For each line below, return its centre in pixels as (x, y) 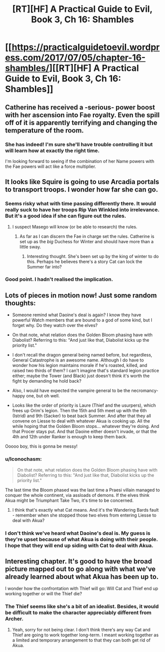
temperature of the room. (45, 130)
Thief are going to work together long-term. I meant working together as (85, 635)
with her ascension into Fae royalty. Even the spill (82, 115)
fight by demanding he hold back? (47, 381)
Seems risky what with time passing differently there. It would (81, 204)
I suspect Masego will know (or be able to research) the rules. (75, 227)
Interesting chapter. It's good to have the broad (79, 561)
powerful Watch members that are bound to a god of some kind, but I (82, 320)
